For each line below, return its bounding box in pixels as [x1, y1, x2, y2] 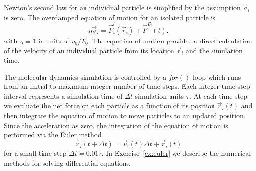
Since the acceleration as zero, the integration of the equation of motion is [4, 120, 228, 130]
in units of [38, 35, 69, 45]
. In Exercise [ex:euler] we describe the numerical [101, 148, 251, 158]
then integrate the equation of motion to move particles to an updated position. [4, 110, 246, 121]
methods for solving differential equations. [4, 157, 131, 168]
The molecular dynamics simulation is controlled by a [4, 71, 167, 82]
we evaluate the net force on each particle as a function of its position [4, 100, 215, 111]
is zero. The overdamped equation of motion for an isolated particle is [4, 12, 215, 22]
